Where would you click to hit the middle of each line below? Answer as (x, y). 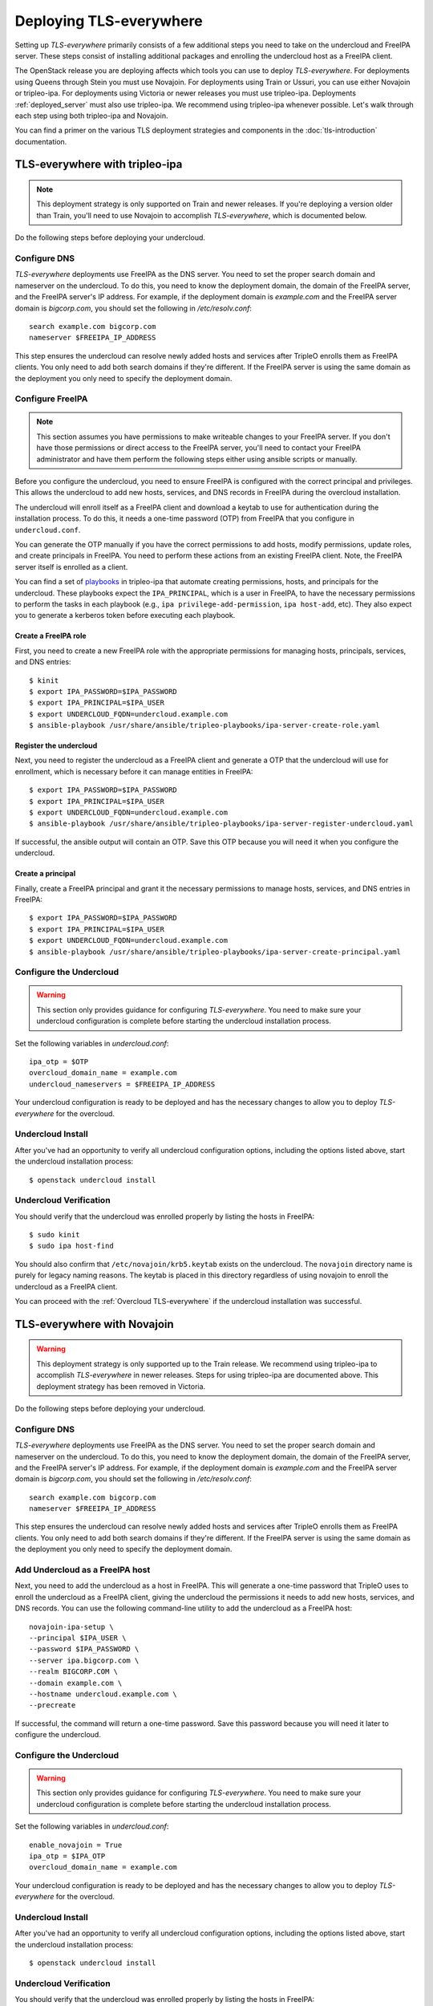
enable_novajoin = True (76, 1845)
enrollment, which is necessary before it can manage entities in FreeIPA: (134, 771)
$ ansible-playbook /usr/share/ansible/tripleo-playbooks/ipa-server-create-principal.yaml (215, 952)
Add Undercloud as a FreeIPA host (83, 1570)
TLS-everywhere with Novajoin (94, 1324)
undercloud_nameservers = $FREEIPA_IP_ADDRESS (122, 1084)
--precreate (53, 1706)
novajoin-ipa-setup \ (71, 1626)
